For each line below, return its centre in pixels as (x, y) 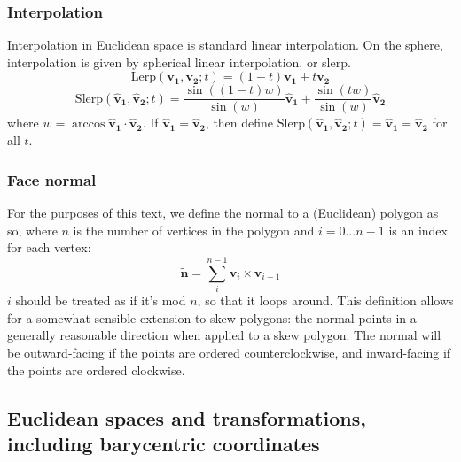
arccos (89, 124)
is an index (418, 230)
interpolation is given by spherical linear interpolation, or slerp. (179, 62)
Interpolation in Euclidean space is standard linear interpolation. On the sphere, (225, 45)
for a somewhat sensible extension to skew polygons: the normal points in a (212, 317)
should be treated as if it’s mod (101, 300)
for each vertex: (49, 247)
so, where (32, 230)
